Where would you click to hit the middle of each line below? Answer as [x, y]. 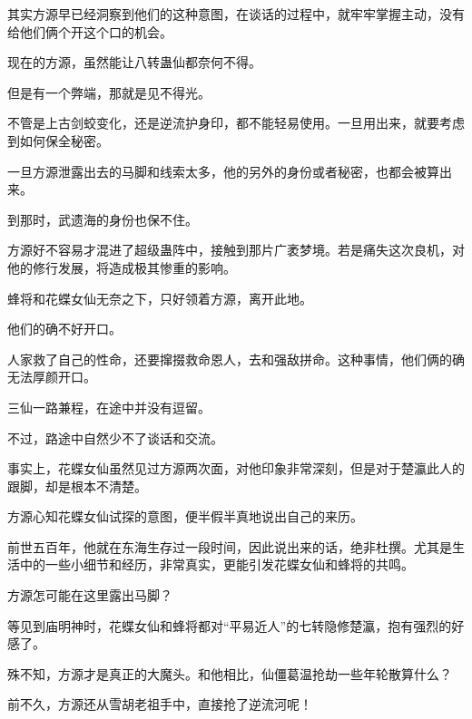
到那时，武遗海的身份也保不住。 [103, 219]
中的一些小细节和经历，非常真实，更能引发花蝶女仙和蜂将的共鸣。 [216, 564]
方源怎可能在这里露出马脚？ [90, 595]
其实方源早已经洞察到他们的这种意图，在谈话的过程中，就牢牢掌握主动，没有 [236, 14]
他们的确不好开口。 [64, 329]
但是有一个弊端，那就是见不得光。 [109, 92]
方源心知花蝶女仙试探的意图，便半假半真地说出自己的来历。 [185, 516]
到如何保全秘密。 [58, 140]
